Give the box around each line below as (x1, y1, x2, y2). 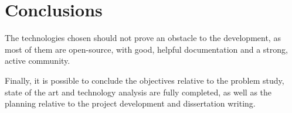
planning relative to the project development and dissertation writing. (5, 97, 256, 109)
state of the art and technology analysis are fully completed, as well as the (5, 85, 272, 98)
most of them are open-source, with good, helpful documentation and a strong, (5, 43, 288, 55)
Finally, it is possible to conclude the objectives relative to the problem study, (5, 74, 284, 86)
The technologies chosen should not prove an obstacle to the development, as (5, 32, 281, 44)
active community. (5, 54, 70, 67)
